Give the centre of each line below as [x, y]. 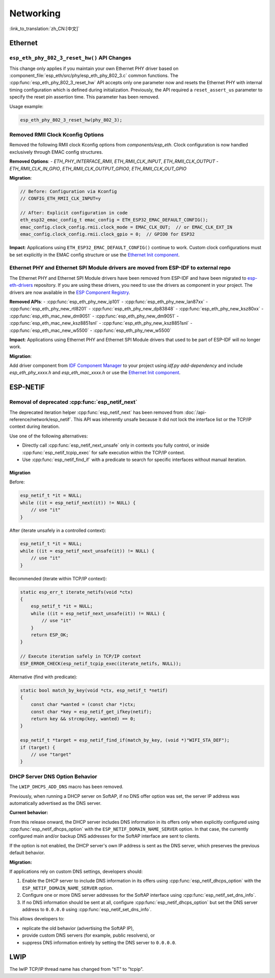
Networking [35, 13]
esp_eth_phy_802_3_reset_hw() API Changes [71, 58]
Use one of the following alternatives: [49, 436]
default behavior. [27, 853]
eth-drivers [21, 285]
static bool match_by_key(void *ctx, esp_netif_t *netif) [94, 690]
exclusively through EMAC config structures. [56, 152]
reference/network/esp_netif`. [41, 420]
